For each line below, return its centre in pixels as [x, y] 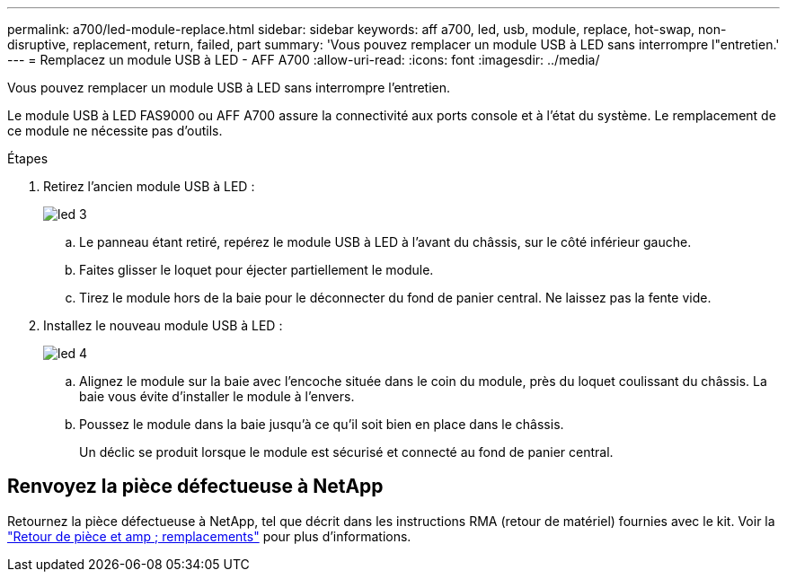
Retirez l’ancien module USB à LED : [149, 186]
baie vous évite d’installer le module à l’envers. [217, 396]
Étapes [28, 158]
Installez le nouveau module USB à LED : [163, 325]
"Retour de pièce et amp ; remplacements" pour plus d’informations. [209, 536]
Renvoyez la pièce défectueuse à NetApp [195, 487]
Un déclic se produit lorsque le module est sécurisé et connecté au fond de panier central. [346, 452]
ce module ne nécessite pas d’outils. [115, 131]
